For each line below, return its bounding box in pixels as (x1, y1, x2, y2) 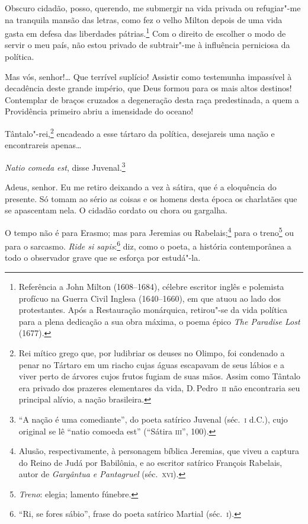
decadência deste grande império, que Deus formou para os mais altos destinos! (5, 82, 292, 94)
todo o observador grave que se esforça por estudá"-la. (5, 251, 201, 264)
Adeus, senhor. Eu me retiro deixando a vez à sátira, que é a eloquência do (5, 181, 277, 193)
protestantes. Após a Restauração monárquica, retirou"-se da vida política (18, 303, 288, 316)
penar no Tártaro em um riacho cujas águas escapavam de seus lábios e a (18, 358, 284, 370)
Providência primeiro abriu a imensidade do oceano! (5, 105, 194, 117)
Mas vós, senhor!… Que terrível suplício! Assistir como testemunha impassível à (5, 70, 292, 82)
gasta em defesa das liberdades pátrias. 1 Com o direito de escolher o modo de (5, 25, 286, 39)
